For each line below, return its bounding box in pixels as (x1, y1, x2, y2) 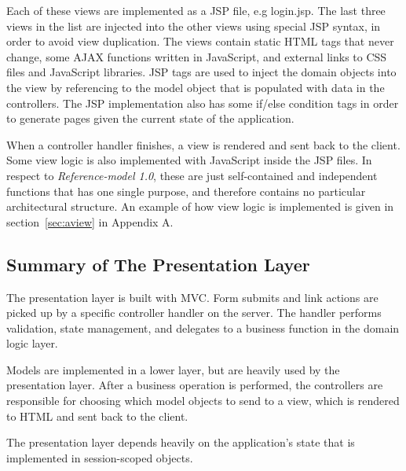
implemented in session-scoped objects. (6, 449, 193, 465)
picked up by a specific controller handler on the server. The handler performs (6, 304, 382, 321)
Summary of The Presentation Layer (6, 252, 310, 276)
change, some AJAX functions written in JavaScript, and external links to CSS (6, 48, 387, 64)
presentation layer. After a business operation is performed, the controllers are (6, 377, 383, 393)
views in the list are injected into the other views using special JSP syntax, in (6, 17, 381, 34)
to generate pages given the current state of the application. (6, 110, 294, 127)
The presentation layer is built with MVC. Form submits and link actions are (6, 289, 379, 305)
